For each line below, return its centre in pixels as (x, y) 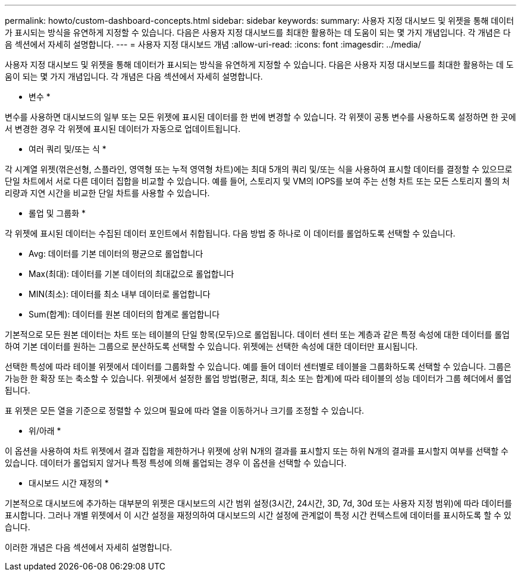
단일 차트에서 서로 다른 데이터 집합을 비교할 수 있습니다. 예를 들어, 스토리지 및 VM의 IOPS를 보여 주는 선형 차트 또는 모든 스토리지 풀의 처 (257, 181)
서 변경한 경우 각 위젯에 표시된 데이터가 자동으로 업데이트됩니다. (123, 129)
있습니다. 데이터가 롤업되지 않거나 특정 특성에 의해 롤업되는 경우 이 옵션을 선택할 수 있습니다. (176, 463)
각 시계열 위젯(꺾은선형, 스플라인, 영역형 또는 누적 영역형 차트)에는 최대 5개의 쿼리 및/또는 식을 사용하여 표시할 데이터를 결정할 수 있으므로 (259, 169)
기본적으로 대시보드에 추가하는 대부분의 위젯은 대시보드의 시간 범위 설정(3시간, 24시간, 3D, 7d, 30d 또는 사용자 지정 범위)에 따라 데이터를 (258, 503)
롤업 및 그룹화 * (57, 213)
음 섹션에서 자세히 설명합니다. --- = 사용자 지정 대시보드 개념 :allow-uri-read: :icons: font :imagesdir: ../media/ (213, 44)
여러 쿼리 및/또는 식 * (68, 149)
